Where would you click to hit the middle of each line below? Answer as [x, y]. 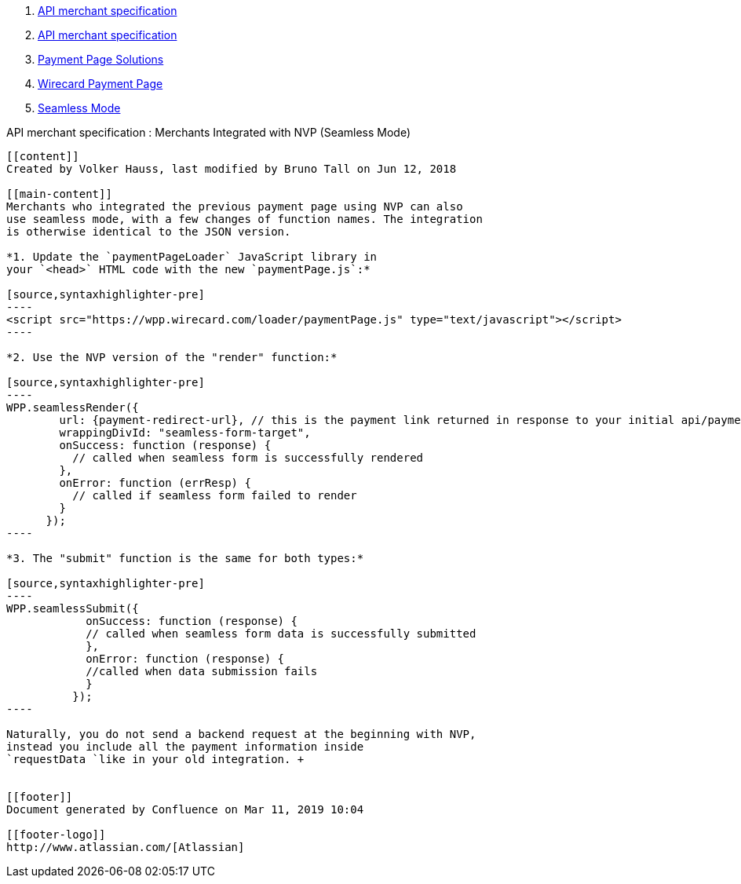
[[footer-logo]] [56, 835]
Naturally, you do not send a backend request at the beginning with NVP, [241, 734]
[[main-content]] [59, 194]
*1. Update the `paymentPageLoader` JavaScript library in [192, 257]
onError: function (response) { [185, 659]
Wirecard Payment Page [100, 84]
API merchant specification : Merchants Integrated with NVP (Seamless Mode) [209, 132]
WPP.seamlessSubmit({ [73, 608]
